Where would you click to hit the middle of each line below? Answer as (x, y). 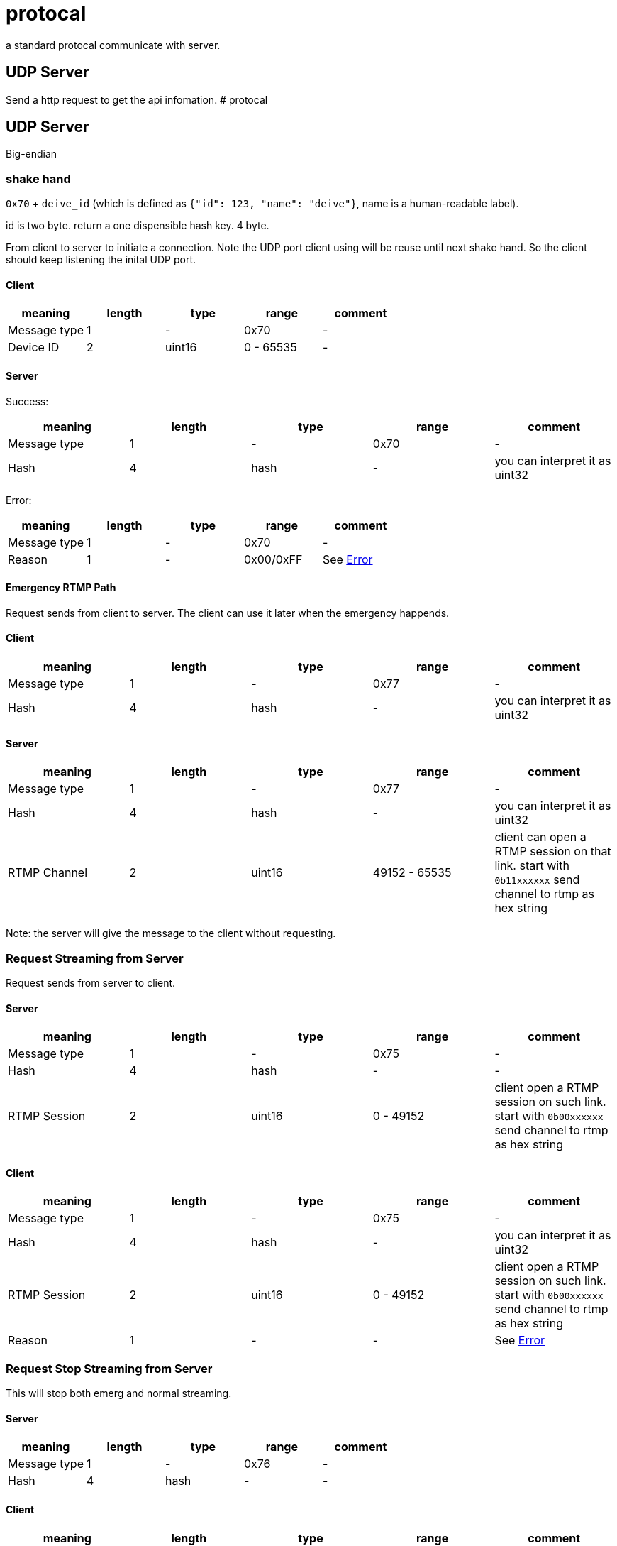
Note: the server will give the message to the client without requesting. (171, 933)
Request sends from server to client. (91, 983)
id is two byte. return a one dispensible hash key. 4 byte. (138, 226)
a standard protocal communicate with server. (113, 45)
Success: (27, 401)
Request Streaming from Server (95, 958)
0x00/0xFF (273, 559)
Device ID (34, 347)
